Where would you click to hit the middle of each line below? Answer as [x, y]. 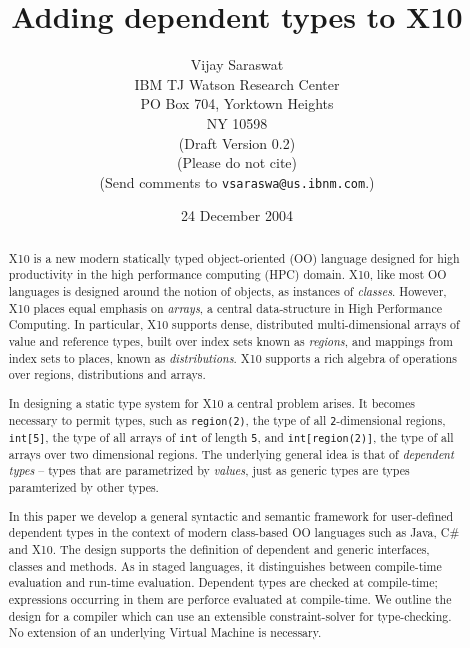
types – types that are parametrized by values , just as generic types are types [209, 470]
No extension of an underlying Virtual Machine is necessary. [165, 632]
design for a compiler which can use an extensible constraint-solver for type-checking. [230, 615]
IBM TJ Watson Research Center [237, 83]
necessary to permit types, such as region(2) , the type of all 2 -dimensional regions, [227, 419]
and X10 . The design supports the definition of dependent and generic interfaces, [219, 548]
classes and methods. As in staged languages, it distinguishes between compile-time [225, 565]
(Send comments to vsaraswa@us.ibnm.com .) [237, 181]
